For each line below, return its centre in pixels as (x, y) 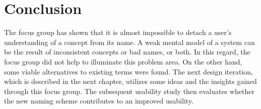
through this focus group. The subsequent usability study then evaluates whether (129, 91)
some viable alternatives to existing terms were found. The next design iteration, (129, 71)
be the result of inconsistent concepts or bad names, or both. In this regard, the (127, 52)
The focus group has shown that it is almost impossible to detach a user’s (118, 32)
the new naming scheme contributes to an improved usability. (99, 101)
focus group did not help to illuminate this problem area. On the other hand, (123, 61)
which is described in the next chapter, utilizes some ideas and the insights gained (130, 81)
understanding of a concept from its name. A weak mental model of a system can (129, 42)
